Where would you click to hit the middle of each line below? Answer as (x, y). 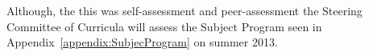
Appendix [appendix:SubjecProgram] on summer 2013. (142, 42)
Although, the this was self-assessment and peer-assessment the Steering (184, 10)
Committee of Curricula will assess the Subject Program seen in (164, 26)
